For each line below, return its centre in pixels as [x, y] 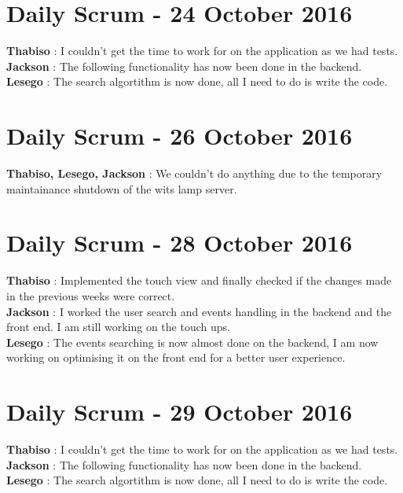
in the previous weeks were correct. [91, 295]
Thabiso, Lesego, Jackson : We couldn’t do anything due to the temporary [194, 173]
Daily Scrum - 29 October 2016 [180, 412]
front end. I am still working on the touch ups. [118, 327]
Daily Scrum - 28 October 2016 [180, 243]
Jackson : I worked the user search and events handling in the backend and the [199, 311]
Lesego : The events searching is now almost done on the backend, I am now [192, 342]
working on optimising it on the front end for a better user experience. [176, 357]
